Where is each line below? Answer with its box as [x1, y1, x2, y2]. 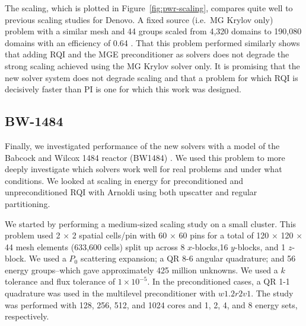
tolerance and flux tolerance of [5, 275, 115, 288]
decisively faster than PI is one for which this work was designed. [5, 83, 241, 95]
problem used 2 [5, 229, 60, 241]
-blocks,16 [192, 240, 228, 253]
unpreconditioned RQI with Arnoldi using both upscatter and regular [5, 186, 257, 198]
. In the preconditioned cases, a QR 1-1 [147, 275, 290, 288]
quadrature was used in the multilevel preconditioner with [5, 287, 216, 299]
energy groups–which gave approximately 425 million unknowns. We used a [5, 263, 278, 276]
